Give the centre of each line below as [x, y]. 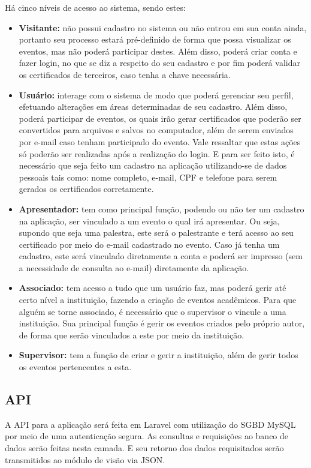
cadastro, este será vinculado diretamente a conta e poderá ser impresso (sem [161, 256]
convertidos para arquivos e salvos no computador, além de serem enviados [156, 130]
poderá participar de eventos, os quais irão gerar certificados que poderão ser [160, 118]
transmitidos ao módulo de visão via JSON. [85, 459]
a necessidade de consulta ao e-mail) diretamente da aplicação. [134, 267]
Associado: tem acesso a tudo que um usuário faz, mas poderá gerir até [153, 288]
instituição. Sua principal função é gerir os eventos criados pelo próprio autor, [162, 323]
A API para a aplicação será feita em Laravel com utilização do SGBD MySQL [150, 424]
